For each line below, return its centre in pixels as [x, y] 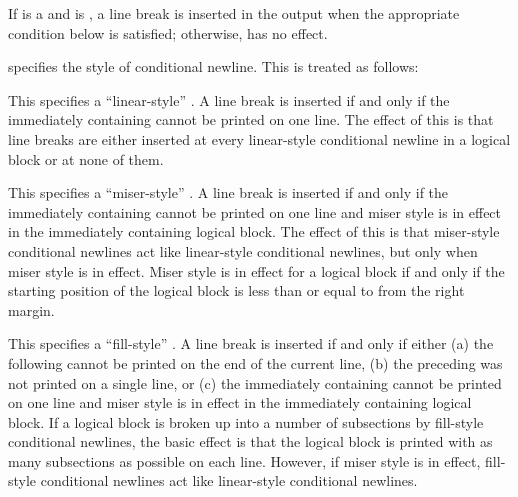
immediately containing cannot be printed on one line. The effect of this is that [251, 119]
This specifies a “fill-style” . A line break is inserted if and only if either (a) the [251, 343]
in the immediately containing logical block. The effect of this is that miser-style [254, 231]
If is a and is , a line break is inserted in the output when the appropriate [234, 13]
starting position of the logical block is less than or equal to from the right [236, 290]
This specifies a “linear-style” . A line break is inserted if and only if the [229, 99]
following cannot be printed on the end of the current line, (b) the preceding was [255, 362]
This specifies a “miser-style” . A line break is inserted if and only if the [228, 192]
